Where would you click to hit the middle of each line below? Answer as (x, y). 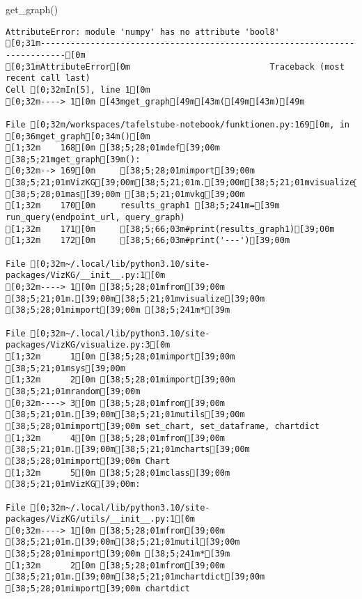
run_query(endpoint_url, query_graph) (95, 218)
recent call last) (48, 78)
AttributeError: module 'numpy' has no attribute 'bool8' (143, 32)
